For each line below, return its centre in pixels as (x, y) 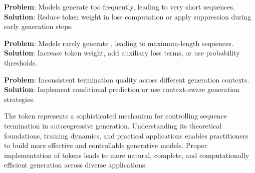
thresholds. (21, 62)
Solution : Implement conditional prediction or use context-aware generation (122, 89)
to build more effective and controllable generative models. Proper (105, 145)
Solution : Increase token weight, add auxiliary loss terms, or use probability (122, 53)
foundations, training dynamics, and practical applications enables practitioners (126, 135)
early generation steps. (39, 26)
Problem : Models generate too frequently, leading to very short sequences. (119, 6)
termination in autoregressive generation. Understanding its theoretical (113, 125)
